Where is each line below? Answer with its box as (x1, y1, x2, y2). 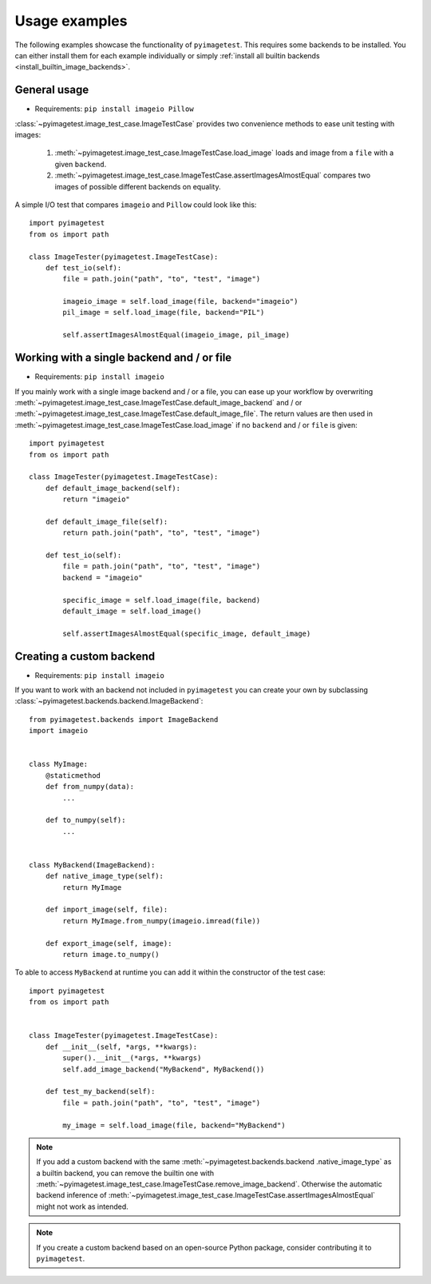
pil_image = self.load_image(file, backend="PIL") (62, 308, 265, 317)
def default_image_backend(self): (45, 484, 181, 492)
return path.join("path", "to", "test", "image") (62, 528, 261, 537)
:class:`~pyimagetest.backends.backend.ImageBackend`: (14, 696, 204, 706)
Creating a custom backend (14, 649, 156, 663)
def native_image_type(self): (45, 871, 164, 881)
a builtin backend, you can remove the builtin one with (36, 1168, 215, 1178)
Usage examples (14, 12, 128, 30)
